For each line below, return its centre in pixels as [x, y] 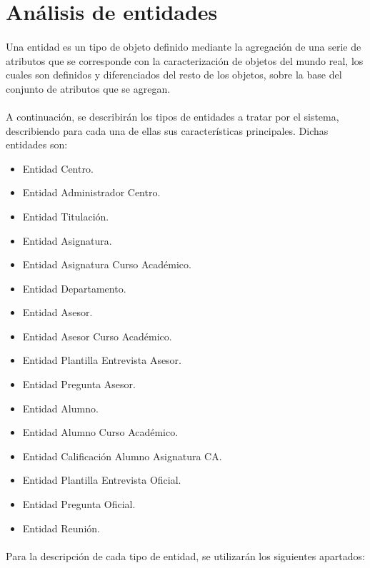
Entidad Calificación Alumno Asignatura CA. [122, 456]
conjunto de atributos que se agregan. [88, 88]
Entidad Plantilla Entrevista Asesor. [102, 360]
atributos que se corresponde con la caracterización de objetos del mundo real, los [185, 60]
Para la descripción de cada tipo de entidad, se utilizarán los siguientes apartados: [185, 556]
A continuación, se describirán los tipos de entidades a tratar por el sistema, [172, 116]
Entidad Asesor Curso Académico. [97, 336]
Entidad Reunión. [61, 528]
